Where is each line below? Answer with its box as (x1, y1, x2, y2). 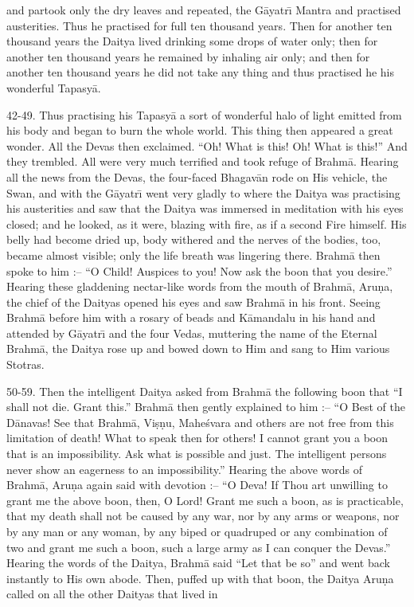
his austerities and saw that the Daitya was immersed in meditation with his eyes (6, 200, 404, 217)
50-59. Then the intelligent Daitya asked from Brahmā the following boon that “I (6, 382, 403, 399)
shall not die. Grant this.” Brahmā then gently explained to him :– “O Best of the (6, 398, 405, 415)
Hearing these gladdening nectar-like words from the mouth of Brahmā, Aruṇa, (6, 278, 393, 295)
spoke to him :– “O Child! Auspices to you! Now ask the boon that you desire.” (6, 262, 393, 279)
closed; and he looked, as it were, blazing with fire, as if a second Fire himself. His (6, 215, 407, 232)
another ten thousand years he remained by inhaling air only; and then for (6, 48, 370, 65)
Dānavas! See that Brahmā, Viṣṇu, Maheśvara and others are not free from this (6, 413, 394, 430)
